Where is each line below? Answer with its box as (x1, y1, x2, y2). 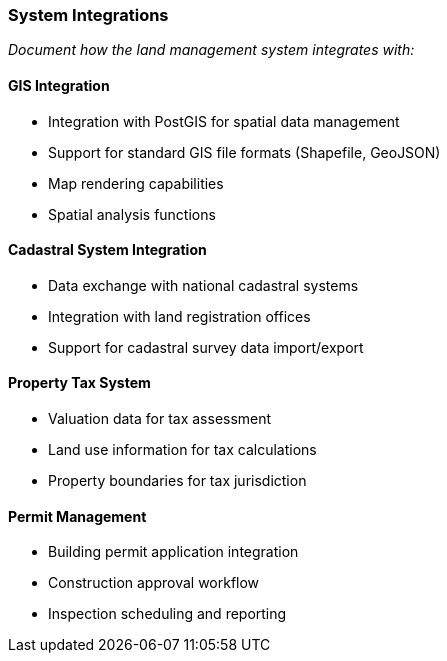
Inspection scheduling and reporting (48, 605, 287, 623)
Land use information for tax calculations (48, 441, 317, 459)
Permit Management (8, 507, 147, 525)
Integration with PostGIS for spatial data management (48, 112, 400, 130)
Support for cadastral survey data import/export (48, 338, 364, 356)
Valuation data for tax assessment (48, 410, 272, 428)
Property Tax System (8, 374, 151, 392)
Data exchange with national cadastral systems (48, 276, 359, 294)
